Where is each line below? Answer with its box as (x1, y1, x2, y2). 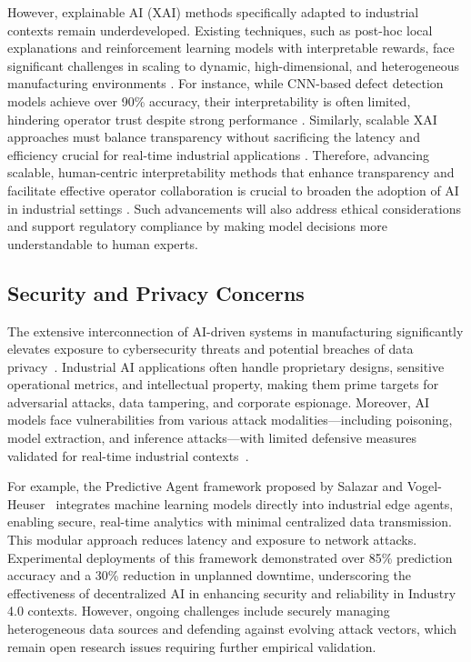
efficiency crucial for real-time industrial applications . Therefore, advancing (7, 145, 429, 164)
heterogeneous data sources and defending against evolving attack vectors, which (7, 619, 456, 638)
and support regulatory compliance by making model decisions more (7, 216, 388, 236)
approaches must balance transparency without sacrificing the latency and (7, 127, 420, 146)
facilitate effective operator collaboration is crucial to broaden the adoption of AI (7, 180, 459, 199)
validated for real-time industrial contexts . (7, 446, 249, 465)
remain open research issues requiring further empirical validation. (7, 637, 376, 656)
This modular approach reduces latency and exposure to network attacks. (7, 530, 417, 549)
